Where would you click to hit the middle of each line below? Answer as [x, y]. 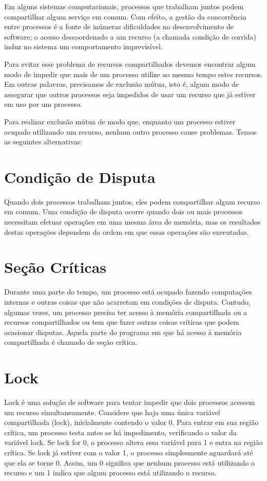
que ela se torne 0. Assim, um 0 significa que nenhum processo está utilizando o [129, 462]
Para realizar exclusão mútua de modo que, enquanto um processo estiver [120, 121]
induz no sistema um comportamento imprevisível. [83, 47]
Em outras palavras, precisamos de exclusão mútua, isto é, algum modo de [121, 84]
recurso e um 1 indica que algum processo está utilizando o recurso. [110, 473]
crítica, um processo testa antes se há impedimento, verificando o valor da [120, 432]
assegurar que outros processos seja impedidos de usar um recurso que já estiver [130, 94]
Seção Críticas [55, 267]
